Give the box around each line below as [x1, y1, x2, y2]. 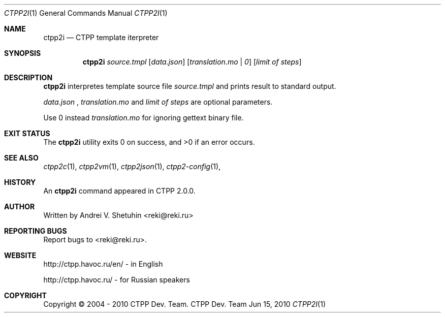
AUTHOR [4, 202, 35, 211]
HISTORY [4, 178, 36, 186]
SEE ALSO [4, 153, 39, 162]
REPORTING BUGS [4, 227, 67, 235]
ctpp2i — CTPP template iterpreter [43, 33, 159, 42]
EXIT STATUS [4, 129, 50, 138]
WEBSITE [4, 251, 37, 260]
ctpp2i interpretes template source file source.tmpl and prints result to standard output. [43, 82, 336, 90]
